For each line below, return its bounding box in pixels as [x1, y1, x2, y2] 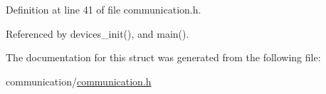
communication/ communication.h [6, 73, 152, 88]
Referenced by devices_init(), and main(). [6, 26, 189, 41]
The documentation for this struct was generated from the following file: [6, 50, 321, 65]
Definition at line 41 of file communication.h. [6, 2, 201, 16]
